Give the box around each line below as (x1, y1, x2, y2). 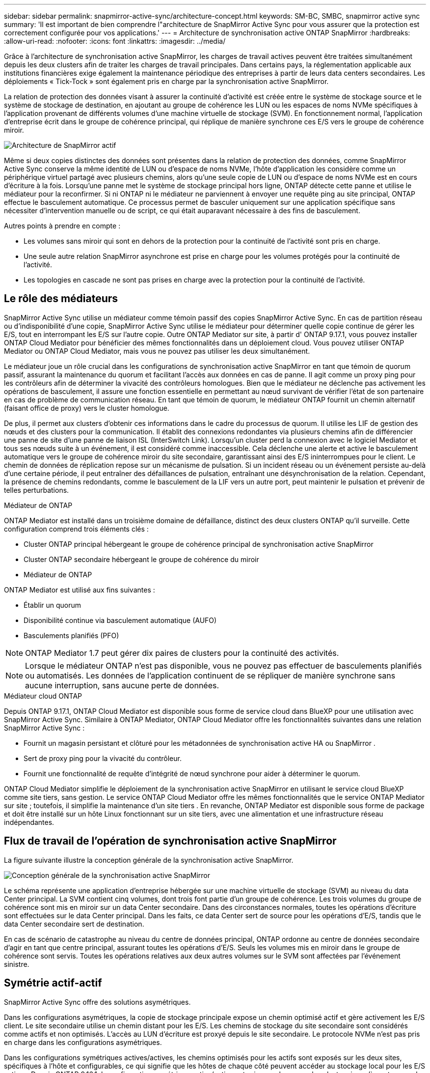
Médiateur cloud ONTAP (4, 691, 82, 700)
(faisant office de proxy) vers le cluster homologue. (4, 403, 169, 412)
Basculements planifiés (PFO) (24, 631, 119, 640)
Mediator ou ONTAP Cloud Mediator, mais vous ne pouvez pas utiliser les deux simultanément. (4, 346, 310, 355)
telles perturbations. (4, 485, 69, 494)
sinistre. (4, 960, 29, 968)
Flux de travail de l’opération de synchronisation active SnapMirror (4, 835, 337, 847)
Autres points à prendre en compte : (4, 222, 121, 230)
